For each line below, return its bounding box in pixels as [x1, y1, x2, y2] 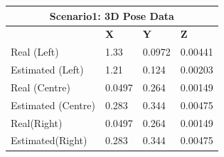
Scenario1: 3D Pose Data [49, 8, 174, 23]
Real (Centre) [11, 79, 70, 94]
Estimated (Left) [11, 62, 84, 77]
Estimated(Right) [11, 133, 87, 148]
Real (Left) [11, 44, 59, 59]
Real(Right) [11, 115, 63, 130]
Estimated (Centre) [11, 97, 95, 112]
